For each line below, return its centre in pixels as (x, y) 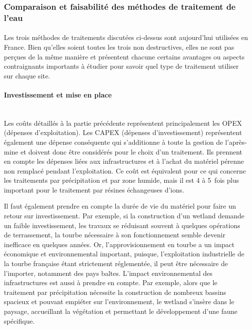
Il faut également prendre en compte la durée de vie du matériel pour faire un (120, 206)
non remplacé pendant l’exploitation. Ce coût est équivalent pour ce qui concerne (125, 170)
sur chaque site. (27, 75)
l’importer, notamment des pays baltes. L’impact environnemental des (108, 273)
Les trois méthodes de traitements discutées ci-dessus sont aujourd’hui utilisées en (126, 37)
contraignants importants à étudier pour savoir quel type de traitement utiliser (121, 66)
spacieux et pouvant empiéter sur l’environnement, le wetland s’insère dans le (119, 301)
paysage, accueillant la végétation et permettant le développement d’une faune (121, 311)
